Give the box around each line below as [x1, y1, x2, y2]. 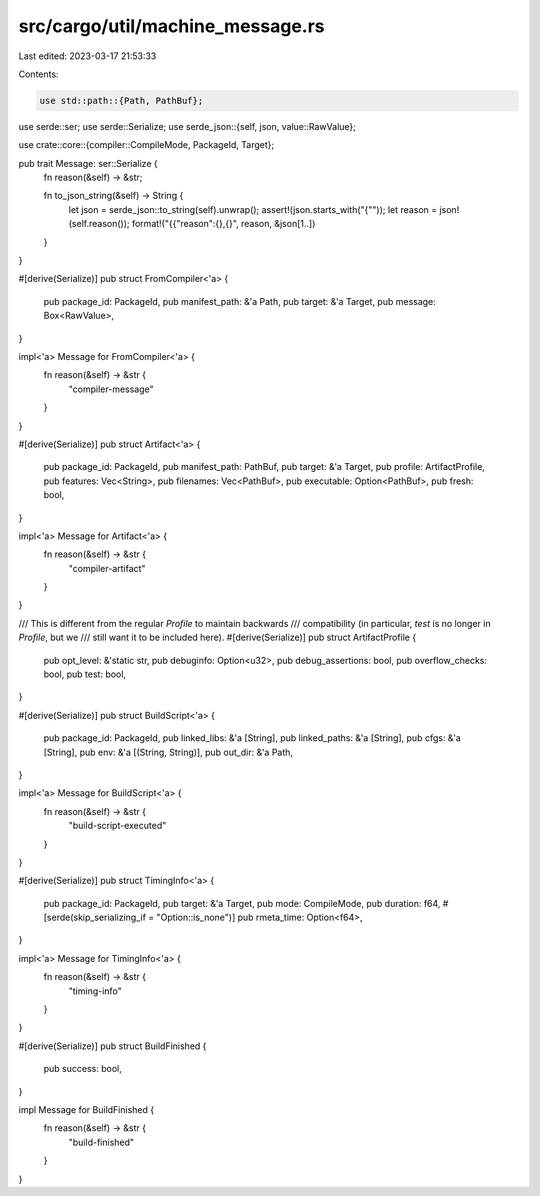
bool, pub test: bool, [43, 668, 127, 680]
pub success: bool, [43, 1063, 122, 1075]
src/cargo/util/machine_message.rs [18, 15, 325, 37]
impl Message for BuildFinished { [18, 1104, 155, 1115]
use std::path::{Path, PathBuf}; [39, 95, 204, 106]
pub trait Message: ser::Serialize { [18, 157, 159, 169]
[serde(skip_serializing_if [43, 911, 147, 924]
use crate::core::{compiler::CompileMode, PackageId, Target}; [18, 139, 275, 151]
